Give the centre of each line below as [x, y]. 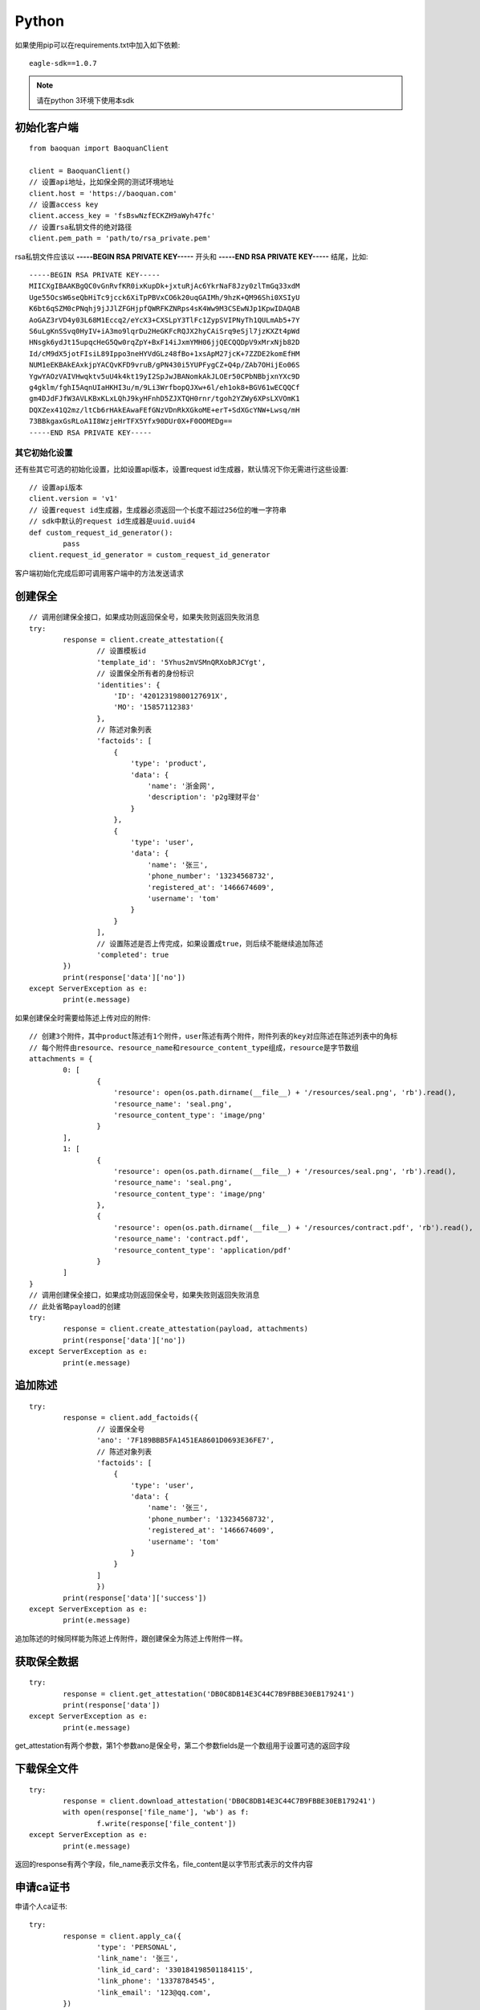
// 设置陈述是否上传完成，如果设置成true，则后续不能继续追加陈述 [210, 943]
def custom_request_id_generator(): [101, 532]
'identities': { [128, 685]
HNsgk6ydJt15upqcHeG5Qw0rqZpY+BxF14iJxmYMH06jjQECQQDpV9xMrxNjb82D [165, 343]
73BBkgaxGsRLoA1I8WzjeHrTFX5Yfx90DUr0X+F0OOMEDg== [131, 421]
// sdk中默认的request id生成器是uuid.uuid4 [112, 521]
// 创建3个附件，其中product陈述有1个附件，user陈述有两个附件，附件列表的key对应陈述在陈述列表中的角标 [214, 1036]
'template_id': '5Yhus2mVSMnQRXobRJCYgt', [181, 662]
